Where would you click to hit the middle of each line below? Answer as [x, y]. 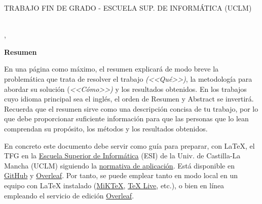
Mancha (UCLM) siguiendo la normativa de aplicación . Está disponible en [119, 165]
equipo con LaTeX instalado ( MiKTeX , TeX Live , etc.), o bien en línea [114, 185]
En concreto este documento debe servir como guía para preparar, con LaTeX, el [129, 145]
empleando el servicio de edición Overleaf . [69, 195]
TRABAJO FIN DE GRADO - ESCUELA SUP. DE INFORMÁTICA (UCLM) [128, 8]
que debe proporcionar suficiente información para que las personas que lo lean [126, 118]
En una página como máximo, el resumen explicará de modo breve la [111, 69]
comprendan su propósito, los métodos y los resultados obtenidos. [106, 128]
